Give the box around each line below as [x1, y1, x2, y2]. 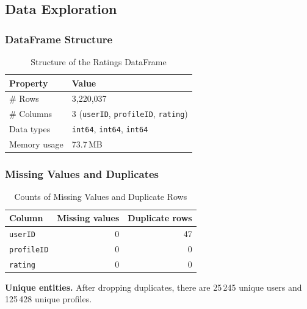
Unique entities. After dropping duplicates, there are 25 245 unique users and [5, 280, 302, 293]
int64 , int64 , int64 [71, 123, 148, 135]
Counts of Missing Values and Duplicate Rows [14, 190, 187, 203]
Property [9, 76, 48, 89]
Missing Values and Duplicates [5, 166, 159, 182]
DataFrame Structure [5, 31, 113, 46]
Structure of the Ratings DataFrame [31, 55, 167, 68]
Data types [9, 123, 51, 135]
